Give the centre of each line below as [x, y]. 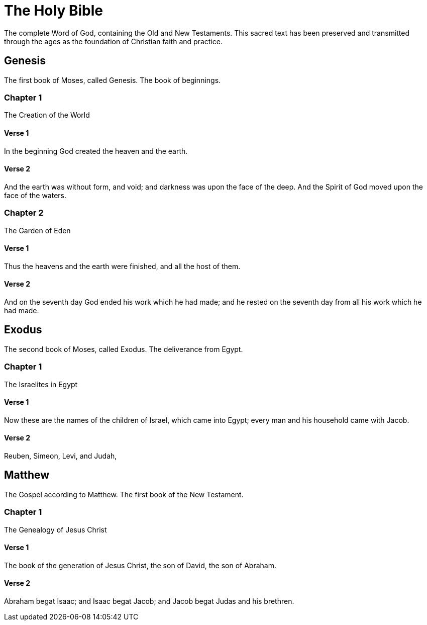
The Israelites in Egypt [41, 384]
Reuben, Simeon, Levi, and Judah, [61, 456]
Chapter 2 [24, 213]
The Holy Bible [54, 11]
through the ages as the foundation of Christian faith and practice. [113, 41]
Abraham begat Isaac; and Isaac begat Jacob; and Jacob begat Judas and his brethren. [149, 601]
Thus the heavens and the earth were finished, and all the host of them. [122, 266]
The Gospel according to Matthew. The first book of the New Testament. [124, 494]
